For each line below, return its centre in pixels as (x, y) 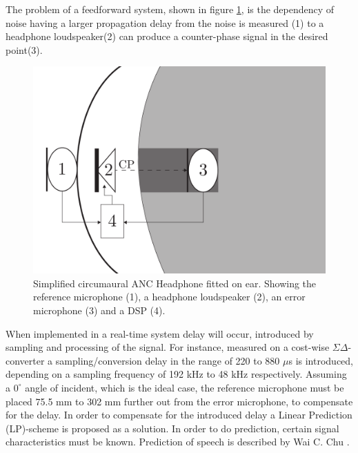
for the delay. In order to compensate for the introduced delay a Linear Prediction (179, 415)
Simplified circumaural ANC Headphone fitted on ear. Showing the (175, 283)
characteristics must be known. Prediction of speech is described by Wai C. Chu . (178, 442)
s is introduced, (321, 360)
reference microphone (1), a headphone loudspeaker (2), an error (169, 297)
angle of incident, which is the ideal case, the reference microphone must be (185, 387)
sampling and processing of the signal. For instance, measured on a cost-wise (168, 347)
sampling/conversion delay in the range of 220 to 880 (168, 360)
